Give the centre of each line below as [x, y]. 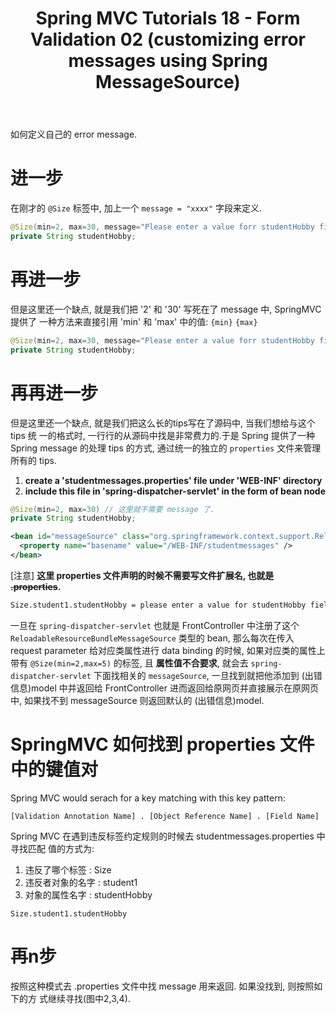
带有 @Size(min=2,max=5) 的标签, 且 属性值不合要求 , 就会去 [129, 663]
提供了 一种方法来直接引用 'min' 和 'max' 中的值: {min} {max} [134, 321]
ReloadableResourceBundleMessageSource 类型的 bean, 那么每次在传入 [152, 638]
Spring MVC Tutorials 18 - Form [168, 18]
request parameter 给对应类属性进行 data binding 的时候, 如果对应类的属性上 [168, 650]
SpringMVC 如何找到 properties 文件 [162, 744]
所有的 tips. [33, 460]
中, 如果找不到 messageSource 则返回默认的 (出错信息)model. [137, 700]
